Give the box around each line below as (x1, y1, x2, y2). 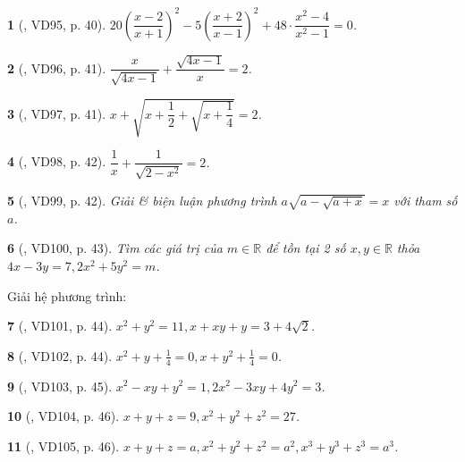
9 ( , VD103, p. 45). (7, 376, 113, 395)
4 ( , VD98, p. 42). (7, 152, 106, 171)
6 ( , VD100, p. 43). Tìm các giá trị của (7, 239, 223, 257)
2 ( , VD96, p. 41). (7, 58, 106, 77)
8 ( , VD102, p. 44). (7, 346, 113, 365)
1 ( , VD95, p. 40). (7, 14, 106, 33)
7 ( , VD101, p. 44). (7, 316, 113, 335)
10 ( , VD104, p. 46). (7, 407, 120, 425)
